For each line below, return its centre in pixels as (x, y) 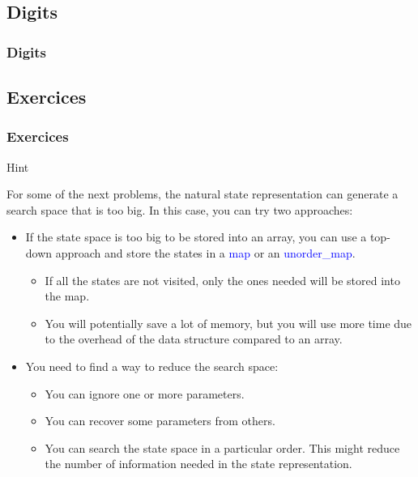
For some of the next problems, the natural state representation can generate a (203, 194)
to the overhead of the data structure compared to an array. (194, 339)
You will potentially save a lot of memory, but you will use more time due (228, 323)
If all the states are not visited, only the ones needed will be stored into (222, 280)
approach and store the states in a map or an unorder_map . (205, 253)
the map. (67, 296)
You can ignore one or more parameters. (145, 393)
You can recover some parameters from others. (160, 421)
